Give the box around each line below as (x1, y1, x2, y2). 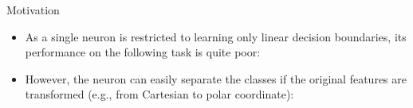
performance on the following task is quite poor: (25, 44, 261, 60)
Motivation (6, 2, 60, 17)
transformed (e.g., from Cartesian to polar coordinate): (25, 86, 294, 102)
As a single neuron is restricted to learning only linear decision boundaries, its (25, 28, 407, 44)
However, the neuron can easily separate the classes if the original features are (25, 70, 407, 87)
